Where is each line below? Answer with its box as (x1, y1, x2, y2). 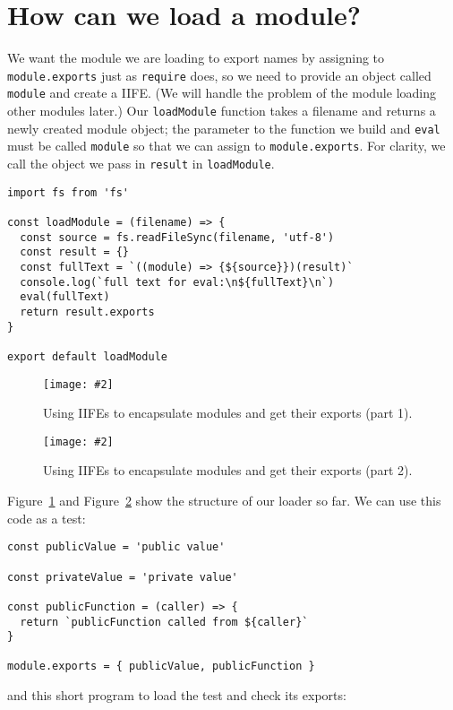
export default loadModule (7, 350, 167, 363)
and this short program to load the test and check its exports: (7, 686, 346, 705)
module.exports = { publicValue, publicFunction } (7, 660, 315, 673)
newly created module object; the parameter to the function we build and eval (7, 118, 440, 137)
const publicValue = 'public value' (7, 541, 226, 554)
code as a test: (7, 508, 86, 527)
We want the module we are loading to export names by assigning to (7, 48, 385, 67)
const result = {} (20, 246, 130, 259)
